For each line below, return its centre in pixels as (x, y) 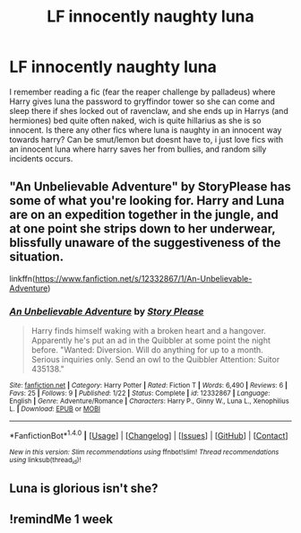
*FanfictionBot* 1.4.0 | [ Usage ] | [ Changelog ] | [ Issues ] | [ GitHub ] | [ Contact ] (149, 435)
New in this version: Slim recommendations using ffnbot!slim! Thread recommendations (144, 452)
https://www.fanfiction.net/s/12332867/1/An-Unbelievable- (143, 278)
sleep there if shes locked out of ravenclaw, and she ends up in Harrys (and (149, 110)
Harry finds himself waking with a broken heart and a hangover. (149, 331)
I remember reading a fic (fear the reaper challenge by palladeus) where (142, 92)
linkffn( (22, 278)
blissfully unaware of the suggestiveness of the (145, 243)
